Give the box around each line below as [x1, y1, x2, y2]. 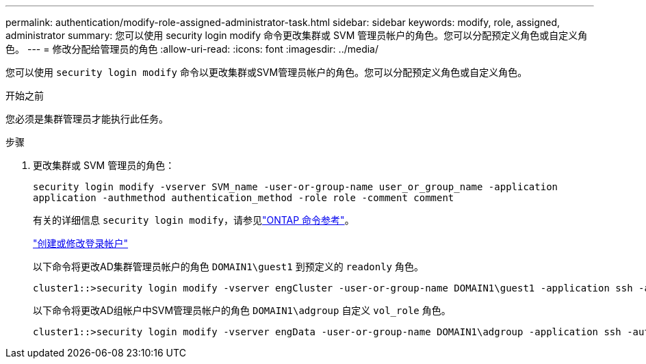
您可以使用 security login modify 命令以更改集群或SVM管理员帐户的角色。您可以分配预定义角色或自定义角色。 [5, 66, 528, 78]
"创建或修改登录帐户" [33, 237, 129, 249]
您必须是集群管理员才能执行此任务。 [5, 113, 168, 125]
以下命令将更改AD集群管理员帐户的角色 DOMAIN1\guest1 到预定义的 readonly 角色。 [33, 261, 424, 272]
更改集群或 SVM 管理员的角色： [33, 159, 175, 171]
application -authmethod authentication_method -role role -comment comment [33, 192, 454, 203]
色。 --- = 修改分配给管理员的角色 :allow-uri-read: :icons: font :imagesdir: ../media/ [5, 43, 379, 55]
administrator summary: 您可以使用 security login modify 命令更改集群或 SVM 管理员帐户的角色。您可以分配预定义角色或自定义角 [5, 29, 588, 41]
